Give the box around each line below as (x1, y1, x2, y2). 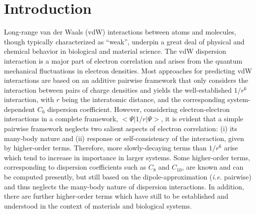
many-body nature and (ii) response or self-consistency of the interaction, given (4, 133, 244, 143)
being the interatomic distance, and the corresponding (62, 94, 225, 105)
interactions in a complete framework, (4, 113, 118, 124)
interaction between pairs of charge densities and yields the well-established (4, 84, 232, 95)
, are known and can (182, 162, 244, 172)
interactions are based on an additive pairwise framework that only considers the (4, 75, 248, 85)
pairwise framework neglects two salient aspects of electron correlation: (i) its (4, 123, 237, 134)
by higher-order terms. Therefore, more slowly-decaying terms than (4, 143, 207, 153)
